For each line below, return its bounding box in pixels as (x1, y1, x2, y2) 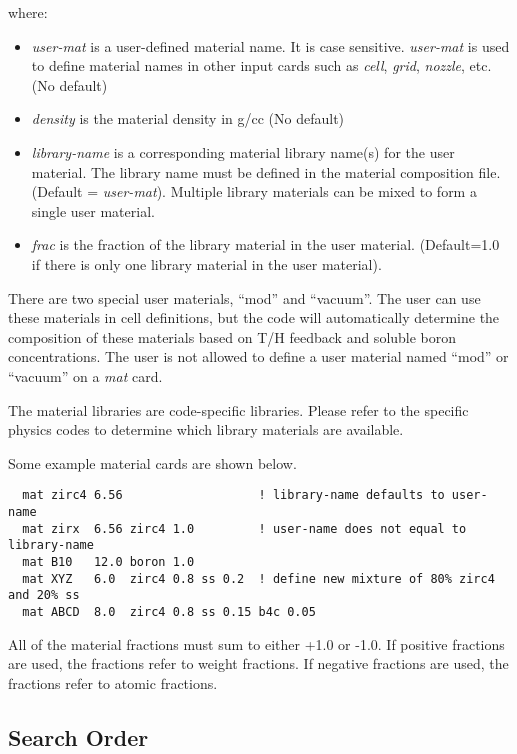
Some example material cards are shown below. (8, 452, 297, 473)
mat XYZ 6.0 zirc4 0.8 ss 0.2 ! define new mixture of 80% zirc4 (22, 571, 495, 586)
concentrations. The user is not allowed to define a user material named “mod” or (8, 346, 509, 367)
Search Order (8, 721, 149, 752)
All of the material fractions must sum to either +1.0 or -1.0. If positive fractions (8, 633, 505, 654)
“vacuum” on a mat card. (8, 365, 163, 386)
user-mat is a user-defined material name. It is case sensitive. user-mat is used (31, 35, 510, 56)
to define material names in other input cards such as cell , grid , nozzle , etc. (31, 55, 492, 76)
